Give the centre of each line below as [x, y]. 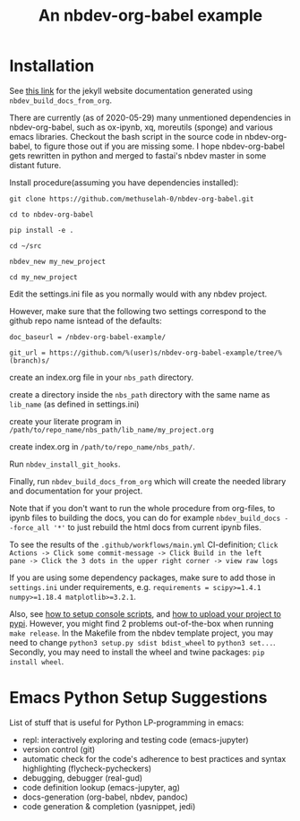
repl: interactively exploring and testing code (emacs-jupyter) [135, 740]
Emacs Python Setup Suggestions [138, 698]
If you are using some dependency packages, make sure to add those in [142, 577]
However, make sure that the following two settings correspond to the [138, 311]
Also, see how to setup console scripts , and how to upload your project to [146, 613]
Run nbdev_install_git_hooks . [65, 464]
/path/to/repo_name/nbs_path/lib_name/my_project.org [112, 430]
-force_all [30, 528]
